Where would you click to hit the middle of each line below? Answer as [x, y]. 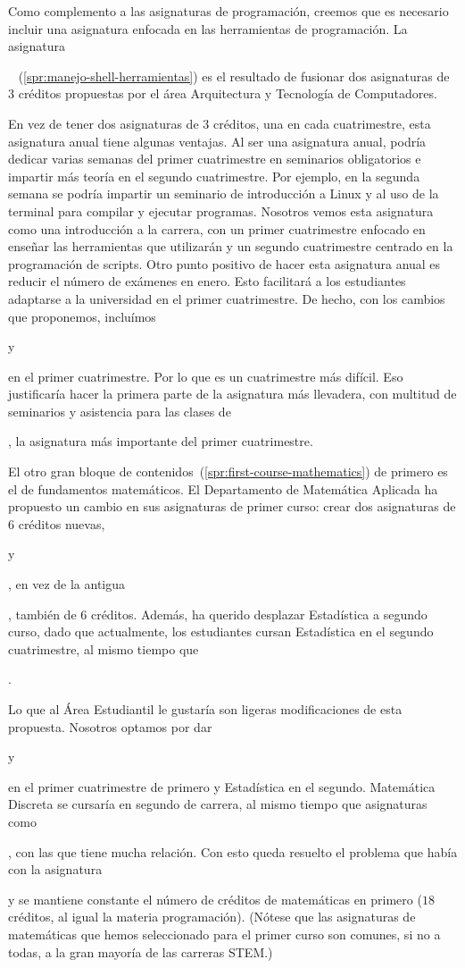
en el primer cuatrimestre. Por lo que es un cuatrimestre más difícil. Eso [206, 376]
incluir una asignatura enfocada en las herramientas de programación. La [208, 28]
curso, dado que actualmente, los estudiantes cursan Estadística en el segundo [221, 631]
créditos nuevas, [62, 523]
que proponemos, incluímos [82, 316]
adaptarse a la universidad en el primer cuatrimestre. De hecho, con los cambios [227, 298]
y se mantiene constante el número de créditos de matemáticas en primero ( [215, 899]
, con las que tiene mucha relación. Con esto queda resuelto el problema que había [233, 851]
